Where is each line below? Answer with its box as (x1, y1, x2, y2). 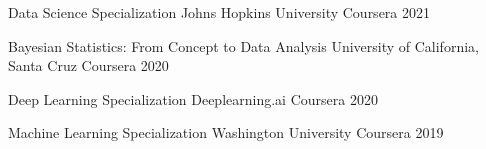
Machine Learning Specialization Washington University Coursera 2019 (8, 122, 444, 143)
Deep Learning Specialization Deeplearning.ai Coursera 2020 (8, 88, 378, 109)
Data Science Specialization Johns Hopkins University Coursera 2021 (8, 2, 431, 22)
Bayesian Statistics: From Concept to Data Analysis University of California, (8, 35, 479, 56)
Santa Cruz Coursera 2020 (8, 55, 169, 76)
